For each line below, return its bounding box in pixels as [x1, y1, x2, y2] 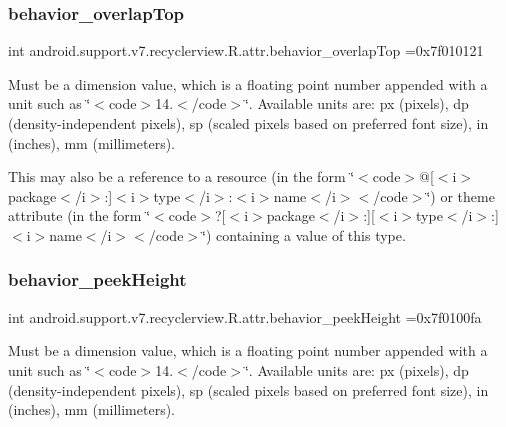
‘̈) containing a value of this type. [202, 224, 406, 245]
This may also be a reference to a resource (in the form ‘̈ [8, 166, 355, 187]
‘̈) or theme [426, 185, 495, 206]
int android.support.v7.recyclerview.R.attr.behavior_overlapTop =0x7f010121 [8, 40, 484, 61]
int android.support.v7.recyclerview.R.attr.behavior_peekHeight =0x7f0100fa [8, 306, 482, 327]
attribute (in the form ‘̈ [8, 205, 151, 226]
